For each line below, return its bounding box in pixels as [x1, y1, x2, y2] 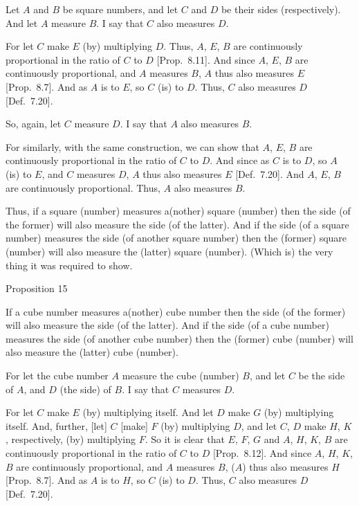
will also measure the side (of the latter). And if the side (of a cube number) [6, 318, 329, 332]
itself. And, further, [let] [6, 418, 107, 433]
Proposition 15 [6, 281, 68, 296]
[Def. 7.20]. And [235, 166, 304, 181]
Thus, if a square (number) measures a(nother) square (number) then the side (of [6, 204, 351, 218]
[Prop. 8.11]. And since [156, 52, 255, 66]
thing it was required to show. [6, 257, 133, 272]
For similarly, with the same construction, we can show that [6, 139, 259, 154]
